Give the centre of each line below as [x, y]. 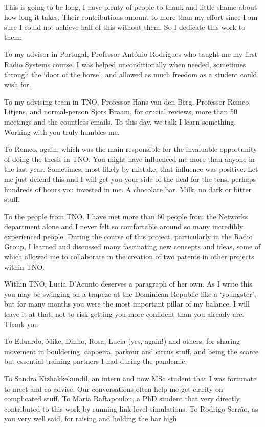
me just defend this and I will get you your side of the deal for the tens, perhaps [130, 179]
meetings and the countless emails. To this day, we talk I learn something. [120, 121]
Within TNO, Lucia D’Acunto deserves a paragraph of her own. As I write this [128, 284]
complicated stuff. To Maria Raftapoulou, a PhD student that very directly [122, 399]
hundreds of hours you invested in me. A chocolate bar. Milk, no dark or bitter [128, 189]
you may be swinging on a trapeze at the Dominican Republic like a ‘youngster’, [130, 293]
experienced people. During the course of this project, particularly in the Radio [128, 236]
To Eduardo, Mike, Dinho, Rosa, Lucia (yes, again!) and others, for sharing [122, 341]
